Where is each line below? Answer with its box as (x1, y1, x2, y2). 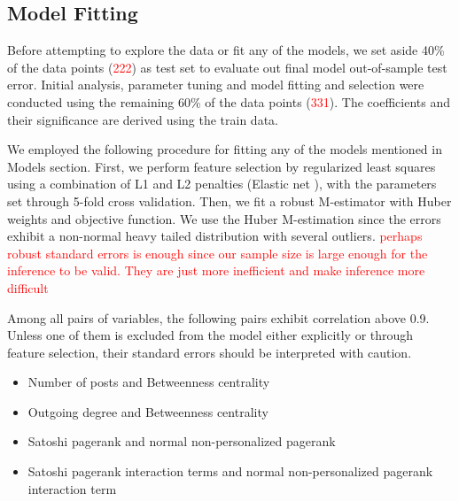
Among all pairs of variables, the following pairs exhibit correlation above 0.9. (7, 308, 430, 327)
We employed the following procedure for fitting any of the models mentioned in (7, 140, 442, 158)
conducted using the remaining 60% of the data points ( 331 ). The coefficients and (7, 92, 450, 111)
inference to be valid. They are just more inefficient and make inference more (7, 261, 425, 280)
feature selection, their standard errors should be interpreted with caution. (7, 343, 412, 361)
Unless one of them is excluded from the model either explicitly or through (7, 326, 414, 344)
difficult (7, 278, 49, 297)
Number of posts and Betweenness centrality (27, 373, 270, 391)
